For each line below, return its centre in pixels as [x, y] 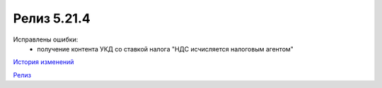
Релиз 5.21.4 [52, 18]
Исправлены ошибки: [46, 39]
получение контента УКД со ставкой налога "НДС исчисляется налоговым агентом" [165, 49]
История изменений [44, 62]
